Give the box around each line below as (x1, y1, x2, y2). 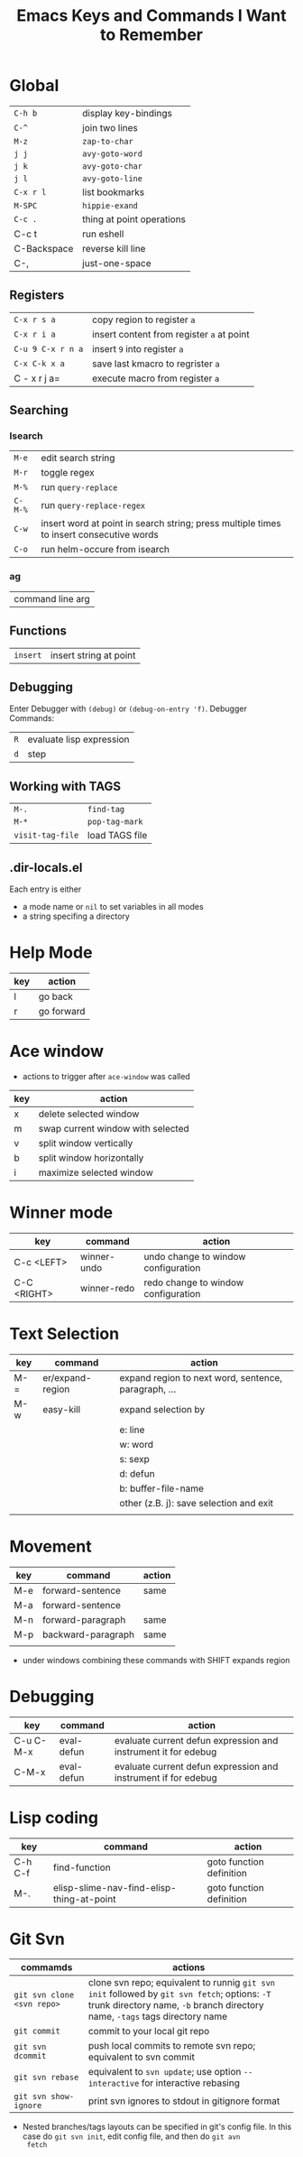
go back (38, 990, 74, 1003)
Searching (9, 403, 69, 418)
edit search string (41, 452, 115, 465)
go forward (38, 1004, 86, 1017)
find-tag (87, 804, 125, 815)
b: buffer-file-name (119, 1482, 205, 1495)
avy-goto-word (82, 148, 142, 159)
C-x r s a (14, 314, 56, 325)
